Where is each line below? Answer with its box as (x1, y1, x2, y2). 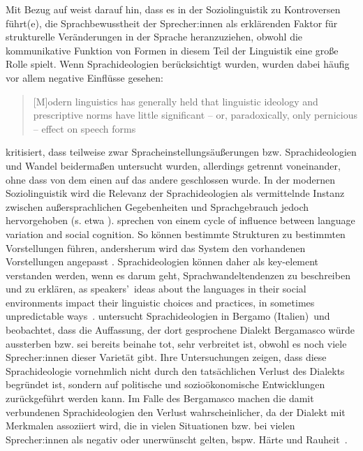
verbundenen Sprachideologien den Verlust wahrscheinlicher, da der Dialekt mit (6, 404, 346, 419)
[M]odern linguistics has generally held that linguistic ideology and (33, 94, 318, 108)
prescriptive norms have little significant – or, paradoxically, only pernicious (33, 108, 357, 122)
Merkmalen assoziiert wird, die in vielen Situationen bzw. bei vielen (6, 418, 295, 433)
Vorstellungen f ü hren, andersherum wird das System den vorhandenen (6, 240, 306, 255)
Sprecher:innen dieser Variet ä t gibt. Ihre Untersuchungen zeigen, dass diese (6, 350, 327, 364)
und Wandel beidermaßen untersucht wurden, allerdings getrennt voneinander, (6, 158, 341, 172)
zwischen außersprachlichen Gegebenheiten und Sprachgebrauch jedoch (6, 199, 309, 214)
